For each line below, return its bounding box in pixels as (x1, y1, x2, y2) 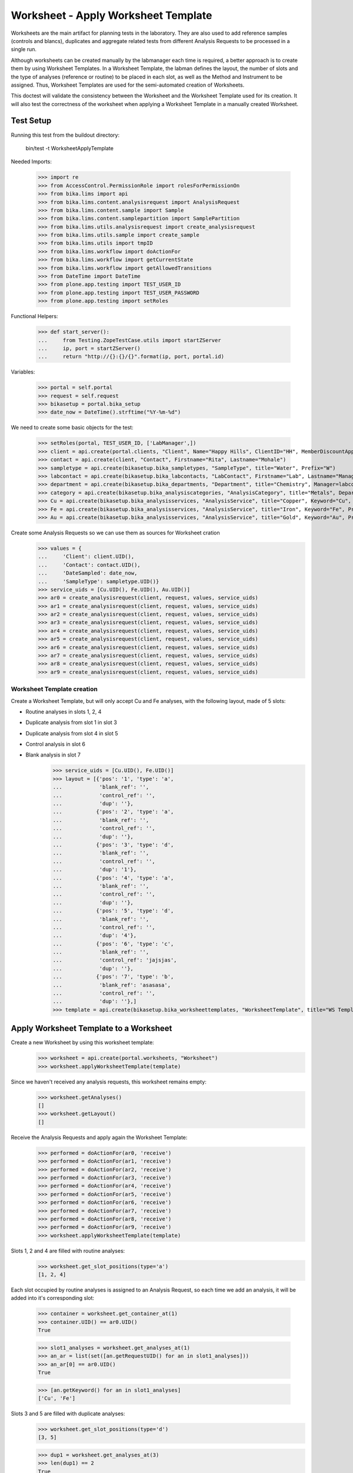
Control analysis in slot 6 (25, 741, 85, 748)
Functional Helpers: (11, 313, 58, 320)
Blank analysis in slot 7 (25, 751, 81, 758)
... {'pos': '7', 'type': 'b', (52, 973, 174, 980)
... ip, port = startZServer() (38, 345, 141, 352)
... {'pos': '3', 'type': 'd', (52, 841, 174, 848)
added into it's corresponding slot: (11, 1294, 94, 1302)
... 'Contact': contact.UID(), (38, 562, 141, 568)
